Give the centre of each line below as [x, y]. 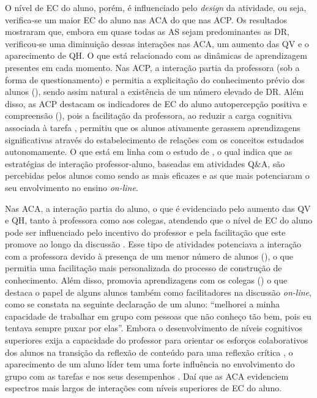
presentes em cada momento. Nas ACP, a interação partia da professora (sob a [152, 67]
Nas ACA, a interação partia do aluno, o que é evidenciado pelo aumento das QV [158, 208]
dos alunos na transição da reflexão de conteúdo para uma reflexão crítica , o [149, 352]
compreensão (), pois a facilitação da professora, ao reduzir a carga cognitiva [148, 115]
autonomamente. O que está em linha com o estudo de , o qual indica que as [149, 152]
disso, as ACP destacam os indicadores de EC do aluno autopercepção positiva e [156, 103]
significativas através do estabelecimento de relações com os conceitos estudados [155, 139]
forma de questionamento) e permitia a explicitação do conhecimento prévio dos [155, 79]
